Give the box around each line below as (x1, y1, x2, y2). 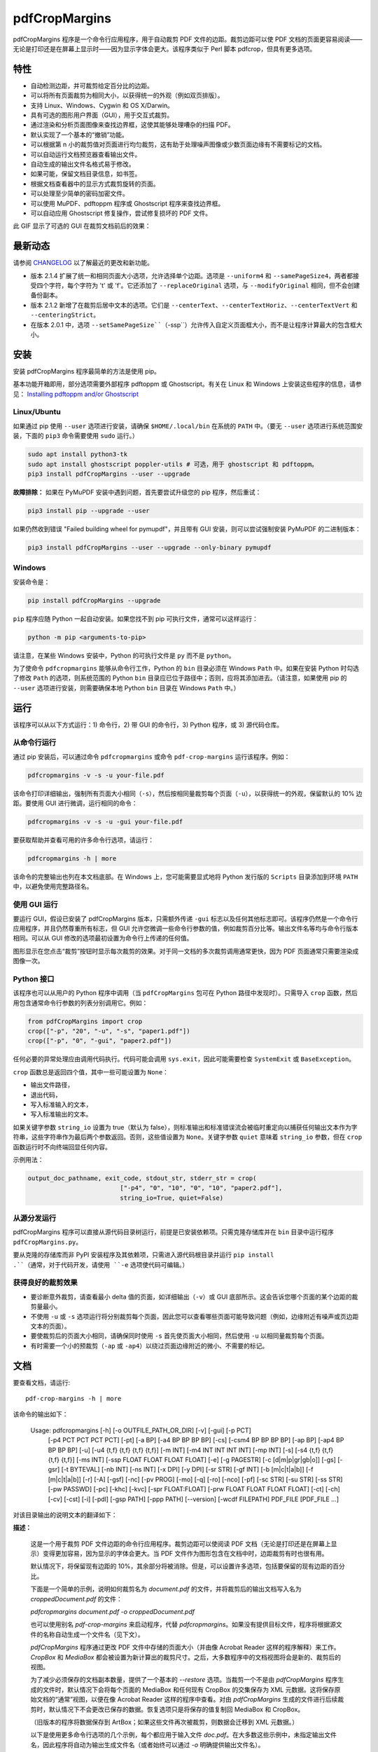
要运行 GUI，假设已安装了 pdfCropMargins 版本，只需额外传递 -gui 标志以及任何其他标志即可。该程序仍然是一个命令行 (13, 915, 358, 923)
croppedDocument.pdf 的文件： (30, 1594, 122, 1603)
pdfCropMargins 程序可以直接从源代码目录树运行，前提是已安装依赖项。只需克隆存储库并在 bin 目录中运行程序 (13, 1228, 334, 1236)
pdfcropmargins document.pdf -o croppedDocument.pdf (30, 1608, 195, 1616)
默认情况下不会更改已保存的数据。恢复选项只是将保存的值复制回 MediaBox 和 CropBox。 (48, 1705, 304, 1713)
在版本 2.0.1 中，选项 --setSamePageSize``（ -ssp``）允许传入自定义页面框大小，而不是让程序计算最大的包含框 (30, 320, 357, 329)
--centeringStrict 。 (30, 310, 100, 319)
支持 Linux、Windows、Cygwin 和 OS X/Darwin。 (30, 101, 174, 109)
